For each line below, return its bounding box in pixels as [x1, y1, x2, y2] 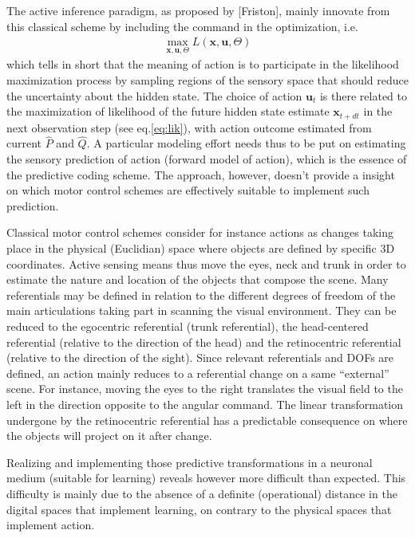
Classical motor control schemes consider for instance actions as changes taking [6, 224, 393, 241]
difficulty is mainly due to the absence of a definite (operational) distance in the [6, 485, 397, 501]
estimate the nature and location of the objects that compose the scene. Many [6, 271, 389, 288]
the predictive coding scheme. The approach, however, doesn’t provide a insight [6, 166, 395, 183]
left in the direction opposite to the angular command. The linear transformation [6, 395, 403, 412]
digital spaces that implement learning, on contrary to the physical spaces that [6, 501, 392, 517]
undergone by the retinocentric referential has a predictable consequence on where [6, 411, 408, 428]
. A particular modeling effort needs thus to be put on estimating [86, 135, 406, 151]
